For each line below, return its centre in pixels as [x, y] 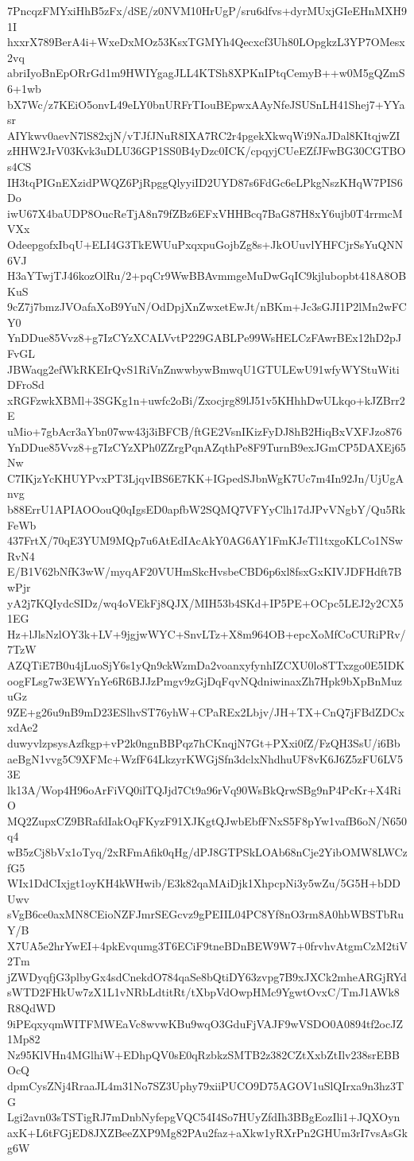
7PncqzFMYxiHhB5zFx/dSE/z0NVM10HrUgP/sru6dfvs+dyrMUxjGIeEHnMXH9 [207, 10]
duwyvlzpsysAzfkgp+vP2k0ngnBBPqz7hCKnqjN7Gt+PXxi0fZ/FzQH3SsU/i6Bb [204, 742]
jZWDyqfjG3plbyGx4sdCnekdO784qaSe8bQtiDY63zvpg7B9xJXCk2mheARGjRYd [207, 976]
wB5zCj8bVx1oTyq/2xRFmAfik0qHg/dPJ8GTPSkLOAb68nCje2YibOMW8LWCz [207, 852]
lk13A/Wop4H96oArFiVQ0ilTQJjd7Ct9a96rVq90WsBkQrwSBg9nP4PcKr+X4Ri [204, 789]
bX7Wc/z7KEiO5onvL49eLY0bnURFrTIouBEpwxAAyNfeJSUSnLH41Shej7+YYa [206, 104]
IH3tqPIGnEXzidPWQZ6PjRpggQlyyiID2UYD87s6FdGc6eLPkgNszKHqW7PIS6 [205, 182]
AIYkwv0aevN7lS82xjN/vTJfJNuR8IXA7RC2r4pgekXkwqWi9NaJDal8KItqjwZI [204, 135]
